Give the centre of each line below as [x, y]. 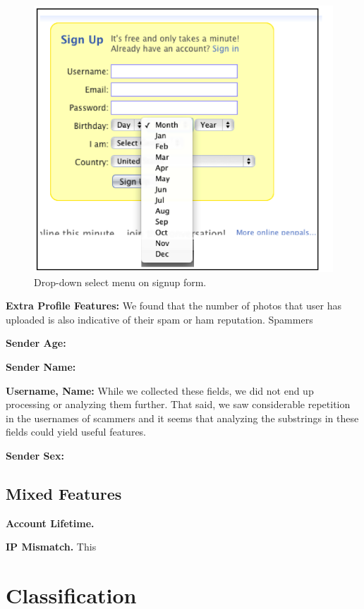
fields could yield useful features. [76, 432]
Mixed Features [64, 493]
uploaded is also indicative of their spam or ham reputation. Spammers [159, 319]
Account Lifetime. [50, 523]
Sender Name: [41, 367]
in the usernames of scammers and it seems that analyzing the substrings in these [182, 418]
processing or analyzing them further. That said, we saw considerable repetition [178, 404]
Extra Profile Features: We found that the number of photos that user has [174, 306]
